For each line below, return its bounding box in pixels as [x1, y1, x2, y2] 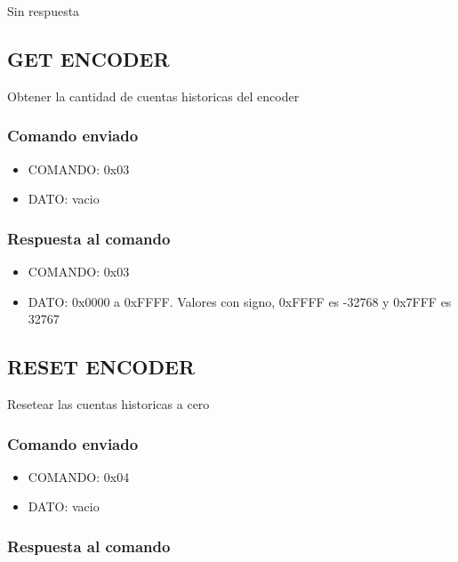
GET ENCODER [7, 44, 170, 72]
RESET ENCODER [7, 353, 196, 381]
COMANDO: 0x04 [28, 467, 130, 486]
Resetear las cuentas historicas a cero [7, 395, 210, 413]
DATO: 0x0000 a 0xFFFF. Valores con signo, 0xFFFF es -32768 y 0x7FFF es [28, 292, 452, 310]
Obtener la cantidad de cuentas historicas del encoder [7, 86, 300, 105]
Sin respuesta [7, 2, 80, 20]
